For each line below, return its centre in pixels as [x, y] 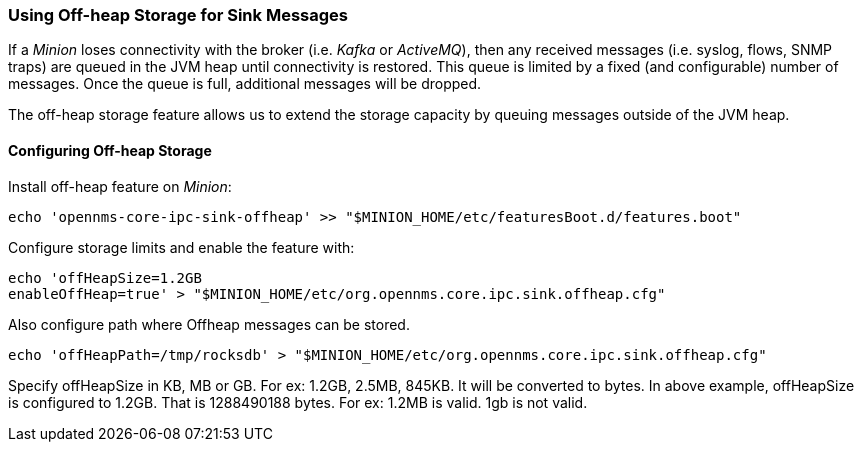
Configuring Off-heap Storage [110, 150]
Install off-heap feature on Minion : [120, 186]
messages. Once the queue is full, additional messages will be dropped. [245, 84]
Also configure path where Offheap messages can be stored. [209, 324]
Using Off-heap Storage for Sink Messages [178, 15]
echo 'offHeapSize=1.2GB [105, 277]
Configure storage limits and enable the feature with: [181, 247]
